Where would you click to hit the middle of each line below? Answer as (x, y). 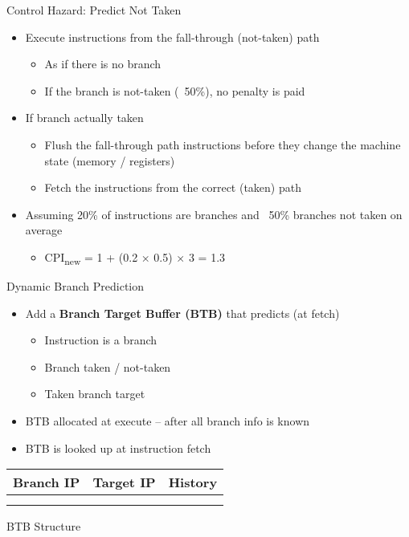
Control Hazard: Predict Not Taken (94, 10)
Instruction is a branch (101, 340)
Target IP (124, 482)
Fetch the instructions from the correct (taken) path (173, 187)
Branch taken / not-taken (108, 366)
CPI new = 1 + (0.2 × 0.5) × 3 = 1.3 (135, 258)
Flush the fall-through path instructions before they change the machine (223, 144)
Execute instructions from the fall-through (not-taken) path (172, 37)
